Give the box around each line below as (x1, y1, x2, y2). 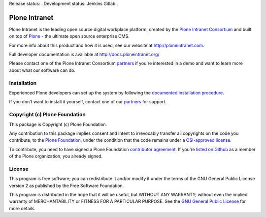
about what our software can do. (9, 67, 76, 73)
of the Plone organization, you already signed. (9, 153, 103, 159)
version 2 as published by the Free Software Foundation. (9, 183, 124, 188)
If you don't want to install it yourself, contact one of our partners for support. (9, 99, 167, 105)
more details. (9, 205, 36, 211)
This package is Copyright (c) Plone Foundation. (9, 121, 107, 127)
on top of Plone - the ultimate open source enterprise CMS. (9, 33, 130, 39)
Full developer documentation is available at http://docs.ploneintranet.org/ (9, 52, 160, 58)
